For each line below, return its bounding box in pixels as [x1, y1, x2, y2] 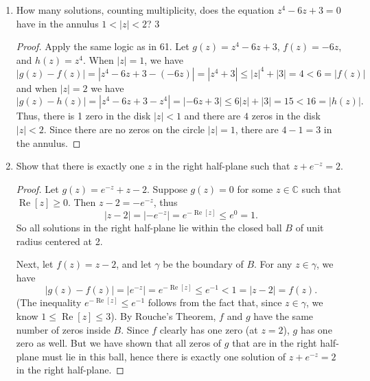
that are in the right [232, 336, 317, 350]
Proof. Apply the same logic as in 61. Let [16, 39, 189, 54]
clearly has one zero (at [159, 322, 258, 336]
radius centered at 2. [16, 233, 103, 248]
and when [16, 80, 57, 95]
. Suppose [147, 181, 187, 196]
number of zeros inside [16, 322, 111, 336]
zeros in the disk [251, 108, 321, 123]
